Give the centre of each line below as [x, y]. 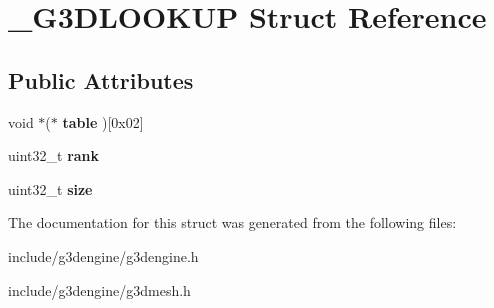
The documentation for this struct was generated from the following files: [232, 222]
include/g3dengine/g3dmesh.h [99, 289]
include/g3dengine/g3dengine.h [103, 255]
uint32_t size [50, 188]
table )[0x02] [103, 121]
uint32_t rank [54, 155]
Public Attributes [101, 79]
